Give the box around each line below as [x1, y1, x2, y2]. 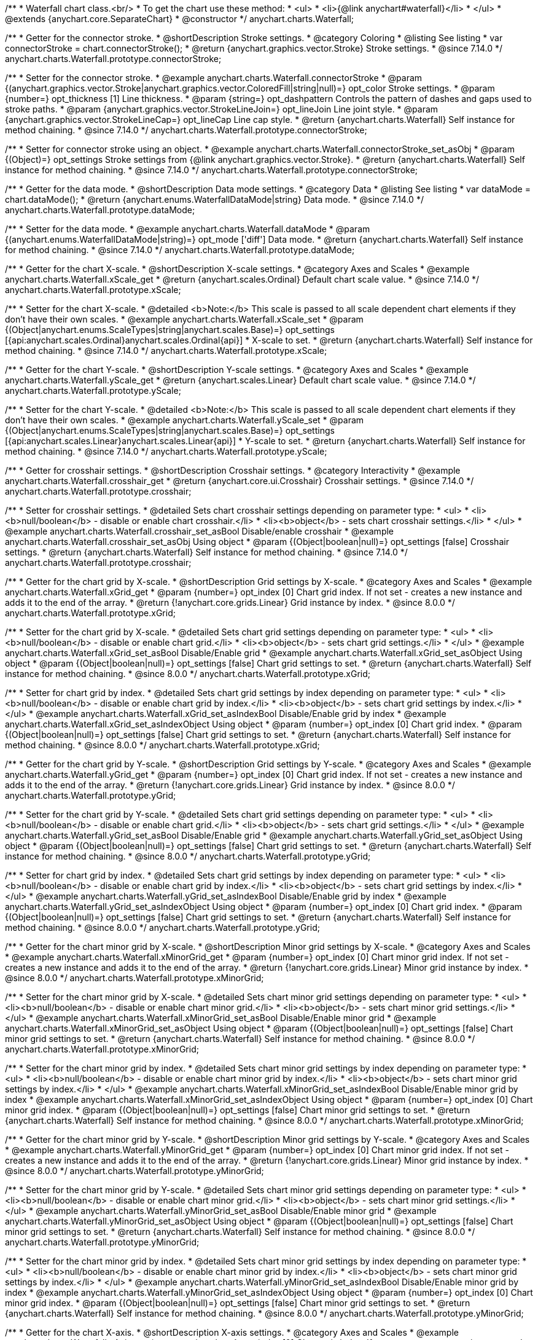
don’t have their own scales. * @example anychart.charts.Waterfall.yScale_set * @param [5, 415, 364, 425]
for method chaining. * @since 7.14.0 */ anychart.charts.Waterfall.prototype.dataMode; [5, 245, 355, 255]
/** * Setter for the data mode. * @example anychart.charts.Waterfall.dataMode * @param [5, 224, 370, 234]
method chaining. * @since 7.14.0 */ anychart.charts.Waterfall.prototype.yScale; [5, 446, 327, 456]
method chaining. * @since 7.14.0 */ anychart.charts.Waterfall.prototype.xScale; [5, 345, 327, 356]
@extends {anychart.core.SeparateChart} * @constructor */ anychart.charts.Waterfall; [5, 14, 354, 24]
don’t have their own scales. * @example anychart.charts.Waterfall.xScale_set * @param [5, 314, 364, 324]
